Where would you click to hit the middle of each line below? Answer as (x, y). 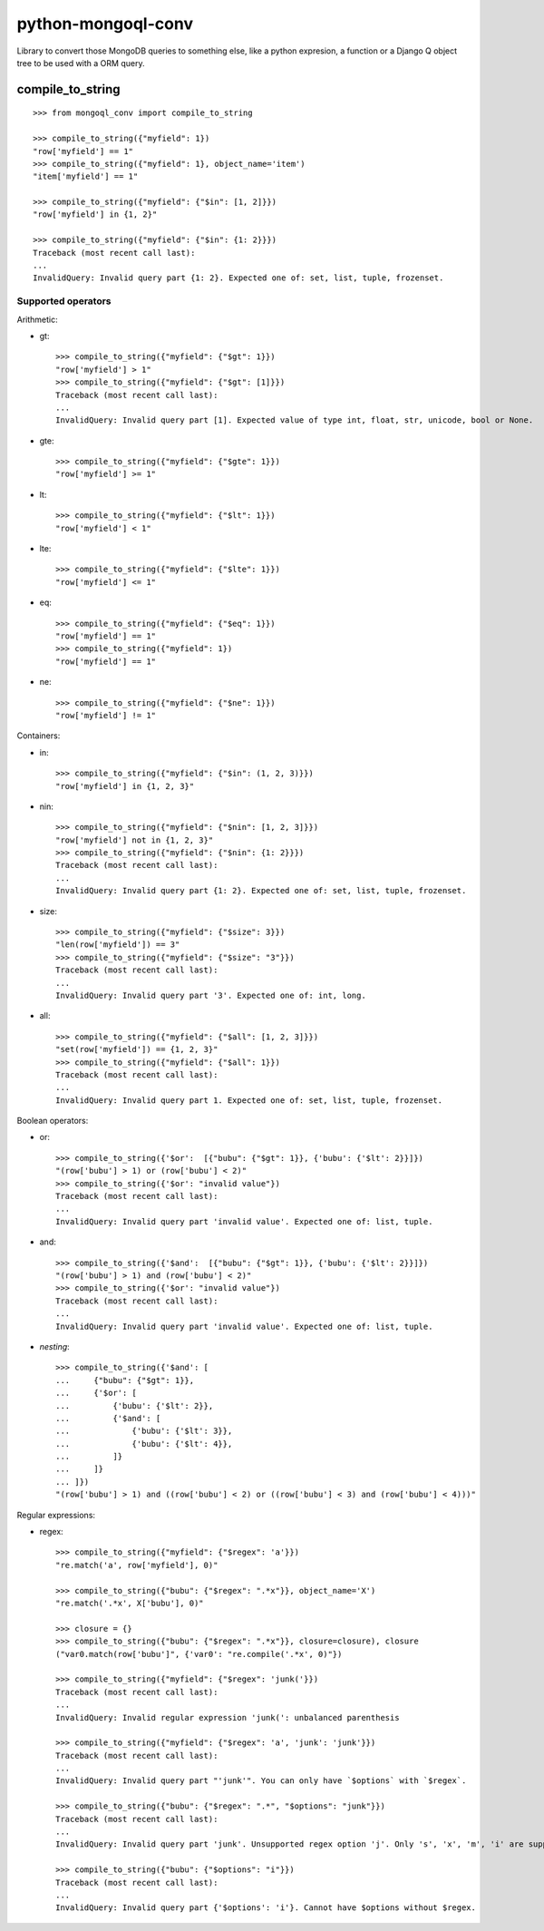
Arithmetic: (37, 319)
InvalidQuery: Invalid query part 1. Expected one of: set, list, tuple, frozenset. (249, 1100)
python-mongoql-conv (105, 24)
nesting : (54, 1346)
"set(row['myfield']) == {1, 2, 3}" (137, 1049)
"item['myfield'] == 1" (86, 176)
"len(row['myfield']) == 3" (118, 945)
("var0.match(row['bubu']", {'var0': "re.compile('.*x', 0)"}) (199, 1654)
